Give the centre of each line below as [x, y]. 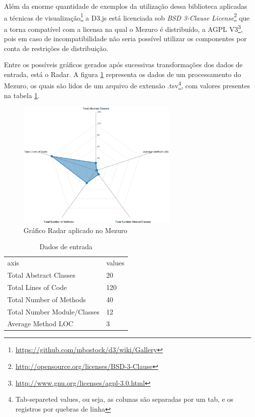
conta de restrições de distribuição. [56, 48]
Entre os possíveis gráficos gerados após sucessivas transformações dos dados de [123, 65]
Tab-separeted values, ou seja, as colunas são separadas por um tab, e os [124, 399]
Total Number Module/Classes [53, 311]
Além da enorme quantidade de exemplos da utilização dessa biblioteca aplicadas [126, 6]
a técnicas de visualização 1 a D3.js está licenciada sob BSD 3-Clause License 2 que [127, 17]
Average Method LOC [40, 324]
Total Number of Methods [47, 299]
